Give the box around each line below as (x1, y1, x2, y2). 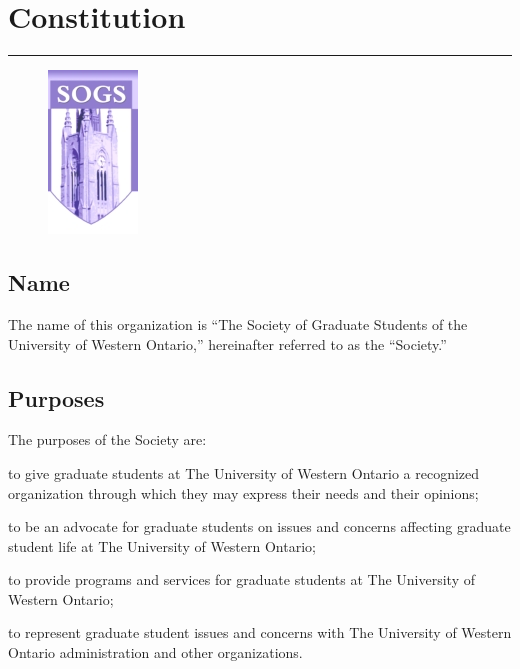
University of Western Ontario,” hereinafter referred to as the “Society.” (8, 333, 447, 354)
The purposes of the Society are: (8, 429, 207, 450)
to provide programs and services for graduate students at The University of (8, 569, 476, 590)
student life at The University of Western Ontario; (8, 535, 316, 556)
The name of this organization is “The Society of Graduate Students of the (8, 313, 468, 334)
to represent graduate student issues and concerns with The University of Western (8, 622, 512, 643)
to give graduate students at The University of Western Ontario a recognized (8, 462, 480, 483)
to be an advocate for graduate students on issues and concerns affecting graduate (8, 516, 511, 537)
